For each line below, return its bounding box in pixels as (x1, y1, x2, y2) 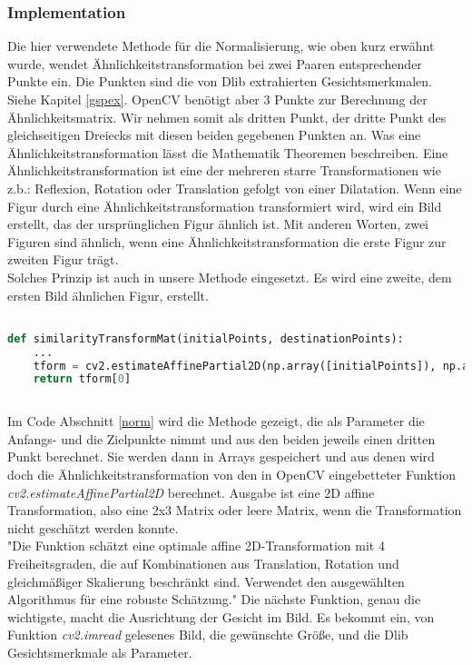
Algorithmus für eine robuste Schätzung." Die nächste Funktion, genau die (7, 590, 421, 609)
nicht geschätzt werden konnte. (7, 518, 179, 537)
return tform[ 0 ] (33, 372, 132, 386)
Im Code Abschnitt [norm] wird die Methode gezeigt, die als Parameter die (7, 412, 425, 431)
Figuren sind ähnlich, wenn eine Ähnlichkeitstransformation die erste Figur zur (7, 232, 447, 251)
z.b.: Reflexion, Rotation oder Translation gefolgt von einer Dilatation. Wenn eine (7, 178, 462, 197)
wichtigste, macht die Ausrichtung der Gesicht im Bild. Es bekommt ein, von (7, 607, 435, 626)
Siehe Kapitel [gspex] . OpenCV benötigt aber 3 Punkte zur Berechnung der (7, 90, 428, 108)
